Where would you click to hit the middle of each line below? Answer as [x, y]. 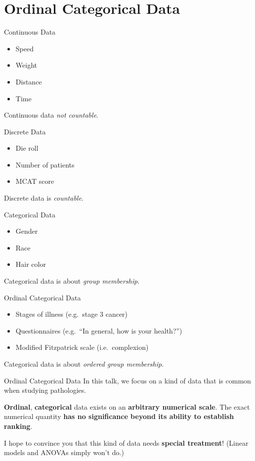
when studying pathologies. [45, 390]
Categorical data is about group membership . [72, 281]
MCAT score [35, 181]
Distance [29, 81]
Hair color [31, 264]
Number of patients [45, 164]
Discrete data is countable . [44, 198]
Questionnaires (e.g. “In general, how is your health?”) [99, 330]
